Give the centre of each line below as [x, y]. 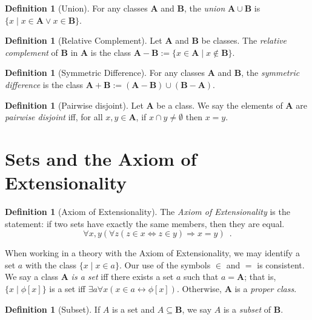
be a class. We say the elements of [220, 105]
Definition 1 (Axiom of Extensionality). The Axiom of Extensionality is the [148, 212]
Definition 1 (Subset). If [53, 309]
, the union [204, 8]
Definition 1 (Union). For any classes [76, 8]
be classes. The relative [244, 40]
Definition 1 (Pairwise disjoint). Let [74, 105]
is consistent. [281, 264]
